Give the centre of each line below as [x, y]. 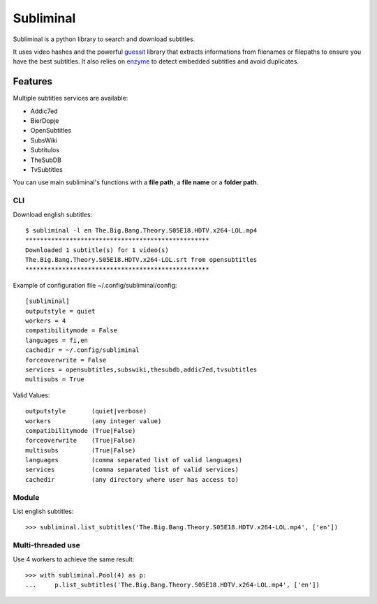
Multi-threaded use [46, 545]
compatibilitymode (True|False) [81, 430]
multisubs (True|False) [81, 450]
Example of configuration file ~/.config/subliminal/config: [95, 285]
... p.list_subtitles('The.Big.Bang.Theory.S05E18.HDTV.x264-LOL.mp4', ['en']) [173, 585]
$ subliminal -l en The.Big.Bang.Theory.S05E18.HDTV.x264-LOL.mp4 [141, 230]
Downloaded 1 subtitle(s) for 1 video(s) [97, 250]
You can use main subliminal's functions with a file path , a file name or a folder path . [136, 182]
